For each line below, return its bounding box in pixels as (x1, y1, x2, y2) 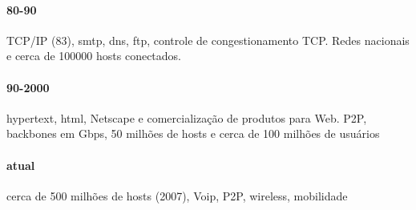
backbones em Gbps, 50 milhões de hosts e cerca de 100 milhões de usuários (6, 125, 380, 142)
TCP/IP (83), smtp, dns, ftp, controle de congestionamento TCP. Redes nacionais (6, 31, 410, 48)
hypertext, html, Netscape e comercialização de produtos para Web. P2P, (6, 109, 367, 126)
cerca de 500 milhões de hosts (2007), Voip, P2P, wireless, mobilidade (6, 187, 348, 204)
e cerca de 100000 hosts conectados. (6, 47, 181, 64)
